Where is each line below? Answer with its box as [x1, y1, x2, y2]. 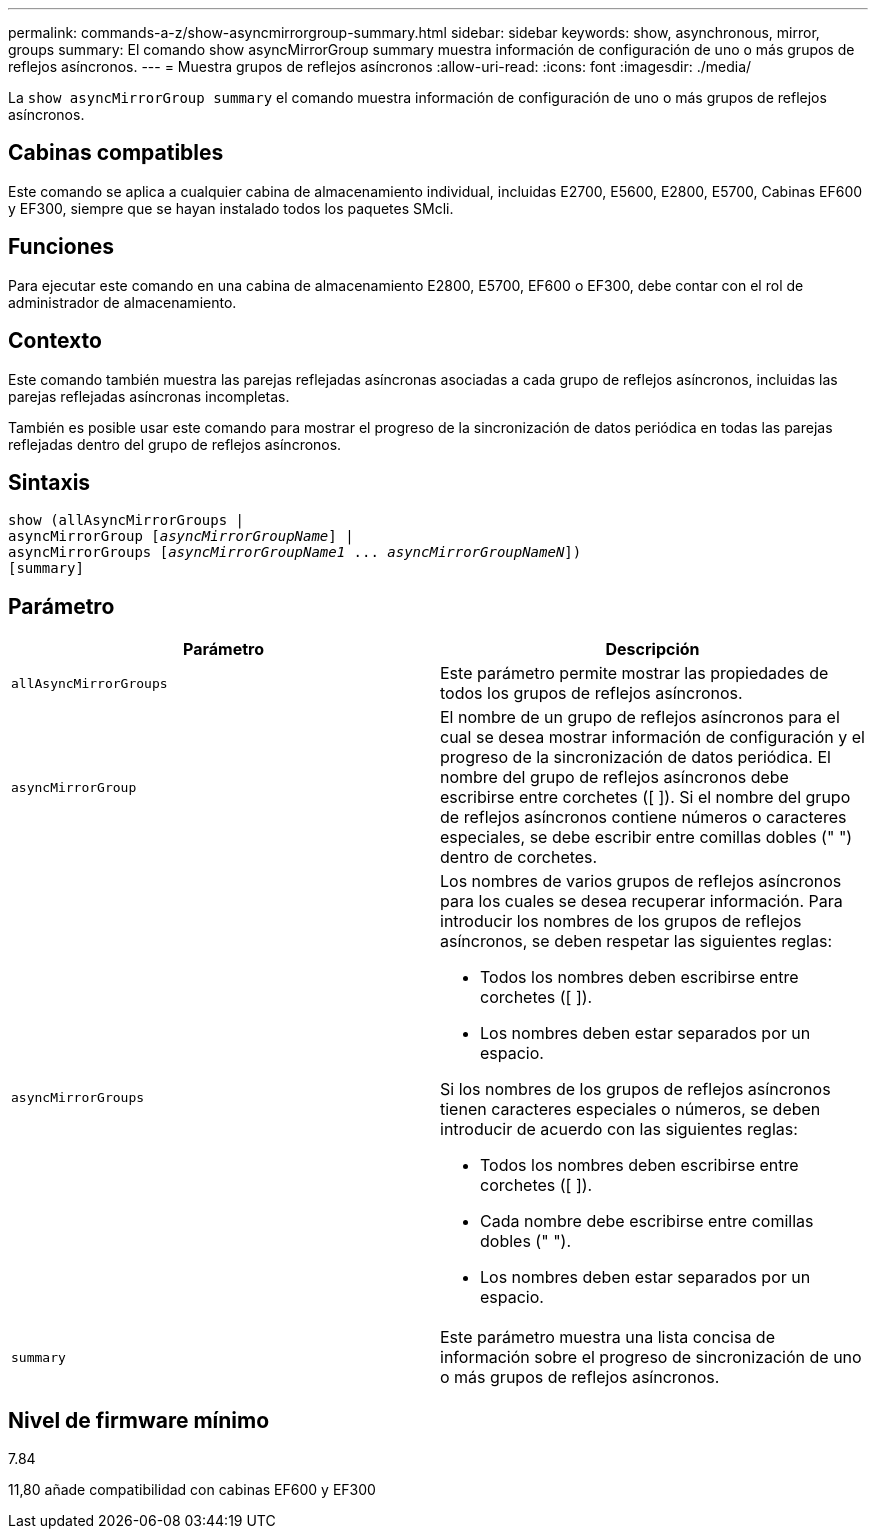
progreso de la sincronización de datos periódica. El [440, 747, 831, 768]
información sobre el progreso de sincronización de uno [440, 1347, 862, 1368]
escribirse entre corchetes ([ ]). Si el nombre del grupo [440, 787, 851, 808]
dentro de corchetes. [440, 847, 598, 868]
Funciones [8, 234, 115, 260]
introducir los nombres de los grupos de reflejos [440, 911, 802, 932]
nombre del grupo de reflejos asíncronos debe [440, 767, 789, 788]
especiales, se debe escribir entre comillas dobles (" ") [440, 827, 853, 848]
